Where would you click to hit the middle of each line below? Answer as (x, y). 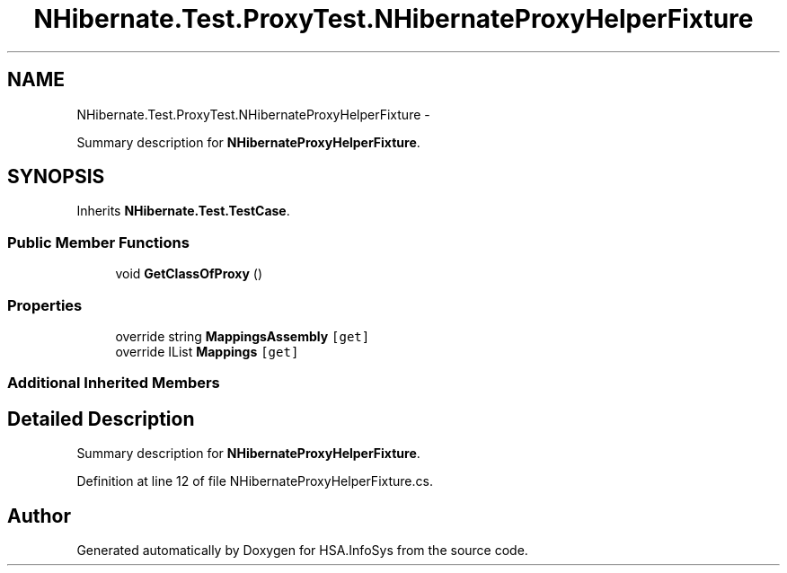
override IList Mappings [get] (207, 351)
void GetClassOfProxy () (189, 274)
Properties (45, 305)
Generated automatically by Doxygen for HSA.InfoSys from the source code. (302, 550)
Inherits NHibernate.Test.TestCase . (183, 211)
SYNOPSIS (56, 177)
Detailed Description (101, 419)
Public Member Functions (98, 242)
